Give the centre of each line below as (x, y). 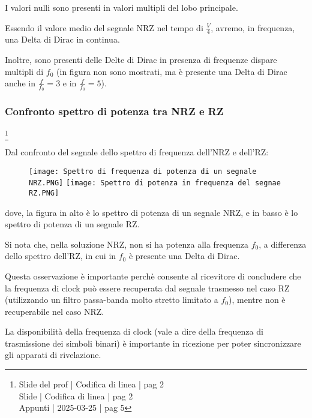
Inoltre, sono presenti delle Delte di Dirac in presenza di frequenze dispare (141, 60)
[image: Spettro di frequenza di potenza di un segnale (143, 171)
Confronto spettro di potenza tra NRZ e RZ (114, 111)
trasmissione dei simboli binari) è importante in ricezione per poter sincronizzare (153, 343)
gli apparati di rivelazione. (53, 355)
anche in (20, 83)
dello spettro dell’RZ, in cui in (61, 256)
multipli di (24, 71)
